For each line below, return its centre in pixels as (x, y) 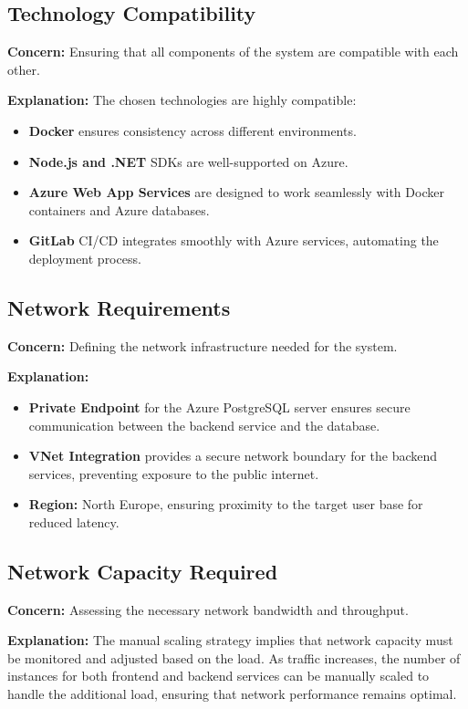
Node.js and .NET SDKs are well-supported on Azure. (188, 161)
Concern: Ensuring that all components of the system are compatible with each (233, 52)
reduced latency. (74, 521)
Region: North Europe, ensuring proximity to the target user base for (226, 504)
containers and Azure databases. (119, 209)
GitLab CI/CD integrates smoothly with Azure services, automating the (234, 240)
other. (24, 69)
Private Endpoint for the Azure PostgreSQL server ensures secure (219, 407)
